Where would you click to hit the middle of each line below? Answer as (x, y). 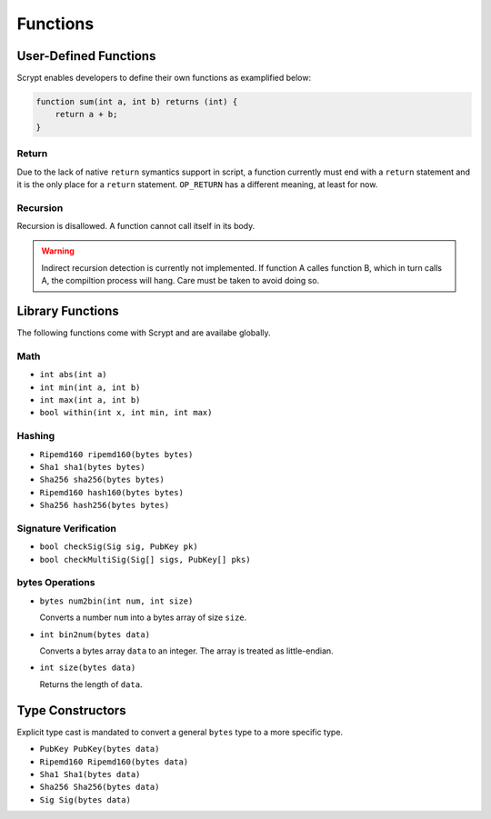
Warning (58, 251)
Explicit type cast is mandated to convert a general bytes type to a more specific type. (180, 732)
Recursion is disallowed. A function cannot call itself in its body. (136, 226)
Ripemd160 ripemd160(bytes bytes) (116, 454)
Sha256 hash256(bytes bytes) (105, 505)
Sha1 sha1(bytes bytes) (92, 467)
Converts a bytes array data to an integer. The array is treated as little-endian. (186, 651)
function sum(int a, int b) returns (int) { (137, 102)
